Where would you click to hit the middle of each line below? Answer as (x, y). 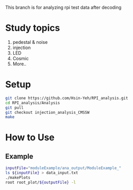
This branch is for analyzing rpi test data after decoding (63, 7)
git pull (14, 108)
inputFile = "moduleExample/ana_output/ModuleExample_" (63, 168)
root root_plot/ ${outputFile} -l (41, 182)
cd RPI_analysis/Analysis (32, 103)
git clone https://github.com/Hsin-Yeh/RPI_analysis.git (67, 98)
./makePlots (18, 178)
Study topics (32, 28)
